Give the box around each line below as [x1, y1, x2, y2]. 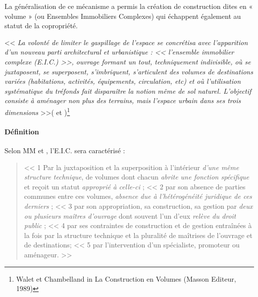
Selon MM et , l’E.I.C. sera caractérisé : [4, 145, 125, 155]
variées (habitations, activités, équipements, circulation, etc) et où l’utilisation [4, 76, 241, 86]
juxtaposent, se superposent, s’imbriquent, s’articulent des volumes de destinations [4, 66, 253, 76]
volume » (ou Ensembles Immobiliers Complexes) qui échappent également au [4, 10, 241, 21]
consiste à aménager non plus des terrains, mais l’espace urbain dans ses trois [4, 95, 241, 106]
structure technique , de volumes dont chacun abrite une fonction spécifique [24, 172, 250, 182]
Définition [4, 126, 39, 136]
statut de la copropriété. [4, 20, 78, 31]
